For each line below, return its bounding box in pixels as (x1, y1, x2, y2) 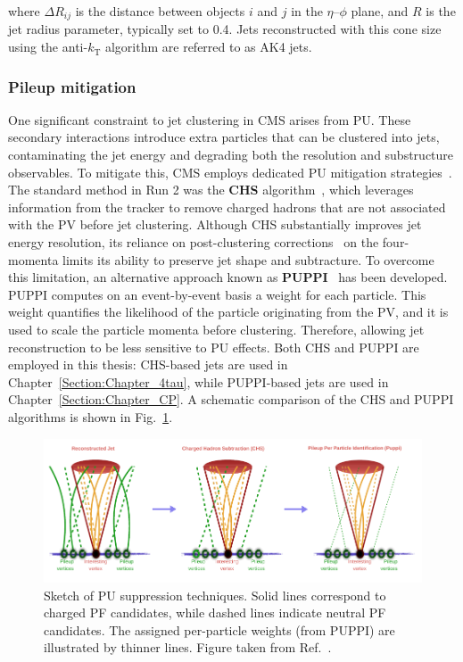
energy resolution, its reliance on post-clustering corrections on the (8, 233, 379, 252)
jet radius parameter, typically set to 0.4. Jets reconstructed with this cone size (8, 20, 442, 38)
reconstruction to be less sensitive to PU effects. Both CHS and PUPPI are (8, 337, 419, 356)
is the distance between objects (75, 2, 245, 20)
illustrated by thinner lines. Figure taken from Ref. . (44, 638, 332, 657)
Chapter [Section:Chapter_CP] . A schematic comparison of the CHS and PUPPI (8, 390, 454, 409)
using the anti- (8, 37, 88, 56)
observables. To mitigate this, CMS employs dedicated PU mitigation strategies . (8, 162, 452, 181)
